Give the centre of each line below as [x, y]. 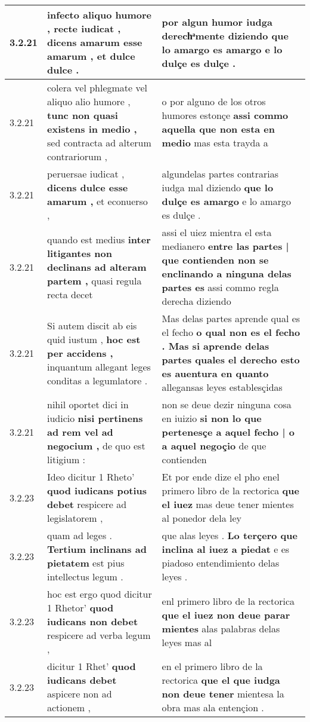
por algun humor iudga [217, 22]
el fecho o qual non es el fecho [231, 332]
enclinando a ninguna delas [227, 273]
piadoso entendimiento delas [221, 563]
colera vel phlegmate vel [97, 88]
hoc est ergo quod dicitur [100, 594]
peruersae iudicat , [86, 174]
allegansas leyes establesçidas [222, 387]
